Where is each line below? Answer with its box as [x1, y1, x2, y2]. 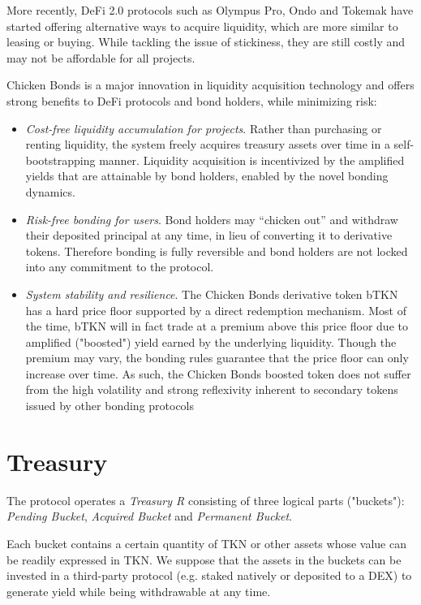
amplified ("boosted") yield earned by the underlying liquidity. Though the [25, 333, 397, 350]
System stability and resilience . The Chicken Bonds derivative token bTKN [25, 285, 398, 302]
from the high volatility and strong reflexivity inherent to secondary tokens [25, 381, 398, 398]
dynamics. [25, 183, 75, 200]
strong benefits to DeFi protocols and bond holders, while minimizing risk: [6, 92, 377, 109]
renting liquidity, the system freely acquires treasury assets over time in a [25, 136, 390, 153]
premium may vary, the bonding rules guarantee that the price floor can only [25, 349, 409, 366]
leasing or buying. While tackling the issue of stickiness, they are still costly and [6, 33, 406, 50]
